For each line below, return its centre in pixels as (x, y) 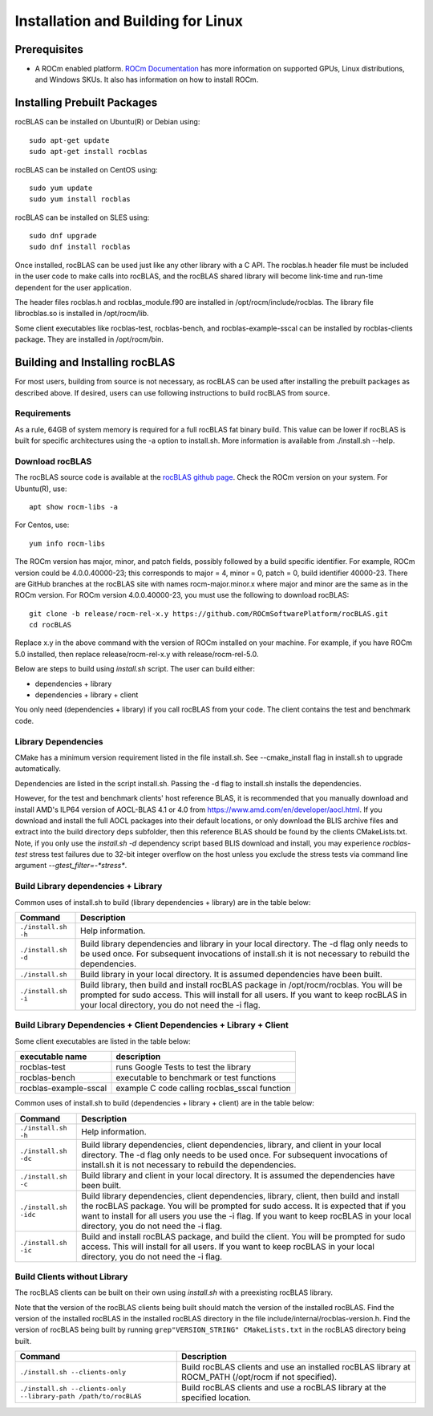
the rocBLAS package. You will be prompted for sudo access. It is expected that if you (244, 1206)
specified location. (216, 1398)
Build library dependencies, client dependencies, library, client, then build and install (241, 1195)
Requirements (43, 413)
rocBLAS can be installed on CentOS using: (86, 169)
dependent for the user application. (73, 287)
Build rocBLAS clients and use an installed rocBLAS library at (295, 1367)
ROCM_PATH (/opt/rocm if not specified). (259, 1377)
